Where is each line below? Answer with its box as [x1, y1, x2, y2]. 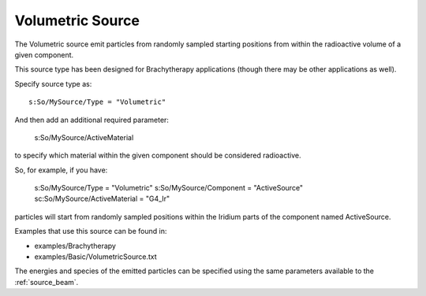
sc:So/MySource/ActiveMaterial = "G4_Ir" [34, 194, 170, 204]
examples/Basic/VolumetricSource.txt [34, 252, 157, 261]
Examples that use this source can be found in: [14, 227, 167, 236]
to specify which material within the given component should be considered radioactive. [14, 150, 301, 161]
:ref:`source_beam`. [14, 277, 79, 287]
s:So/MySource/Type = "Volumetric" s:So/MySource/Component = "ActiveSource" [34, 183, 304, 193]
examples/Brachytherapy [34, 241, 116, 250]
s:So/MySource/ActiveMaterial [34, 132, 134, 142]
